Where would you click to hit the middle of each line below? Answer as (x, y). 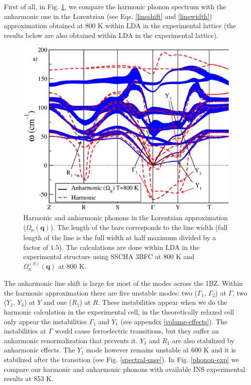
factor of (36, 247)
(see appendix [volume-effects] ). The (174, 321)
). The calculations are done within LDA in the (129, 247)
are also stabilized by (203, 340)
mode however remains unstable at (138, 350)
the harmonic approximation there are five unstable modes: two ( (101, 292)
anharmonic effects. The (39, 350)
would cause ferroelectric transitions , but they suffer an (137, 331)
